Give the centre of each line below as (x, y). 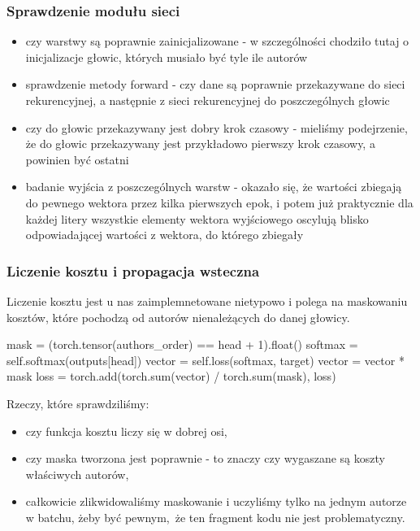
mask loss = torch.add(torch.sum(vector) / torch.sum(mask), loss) (171, 376)
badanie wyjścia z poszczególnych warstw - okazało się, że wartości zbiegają (214, 187)
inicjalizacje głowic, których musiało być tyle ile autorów (167, 57)
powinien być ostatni (77, 159)
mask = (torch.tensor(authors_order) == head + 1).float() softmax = (182, 344)
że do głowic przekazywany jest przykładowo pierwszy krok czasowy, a (200, 144)
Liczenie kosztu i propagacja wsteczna (133, 270)
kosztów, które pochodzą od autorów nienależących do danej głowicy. (178, 317)
